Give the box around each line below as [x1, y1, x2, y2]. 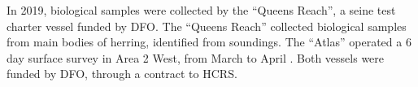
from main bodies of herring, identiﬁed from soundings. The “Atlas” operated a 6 [7, 33, 411, 50]
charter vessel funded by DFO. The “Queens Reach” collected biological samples [7, 17, 407, 34]
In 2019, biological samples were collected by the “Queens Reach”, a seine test [7, 2, 396, 18]
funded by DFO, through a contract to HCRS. [7, 65, 237, 82]
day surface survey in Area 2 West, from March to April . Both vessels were [7, 49, 385, 66]
